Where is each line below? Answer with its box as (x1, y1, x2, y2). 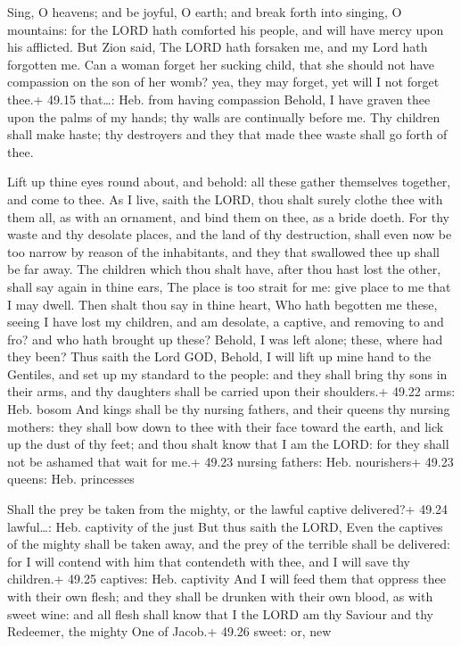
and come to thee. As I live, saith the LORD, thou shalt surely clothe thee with (7, 189, 443, 208)
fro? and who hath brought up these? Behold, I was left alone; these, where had (7, 329, 443, 348)
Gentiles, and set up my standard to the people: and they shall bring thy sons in (7, 364, 448, 383)
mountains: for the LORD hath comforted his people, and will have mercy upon (7, 20, 444, 38)
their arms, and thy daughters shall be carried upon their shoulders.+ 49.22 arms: (7, 382, 456, 401)
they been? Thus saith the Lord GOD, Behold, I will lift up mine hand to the (7, 347, 432, 366)
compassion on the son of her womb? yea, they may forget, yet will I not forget (7, 72, 440, 91)
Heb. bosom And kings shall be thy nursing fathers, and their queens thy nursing (7, 400, 450, 418)
